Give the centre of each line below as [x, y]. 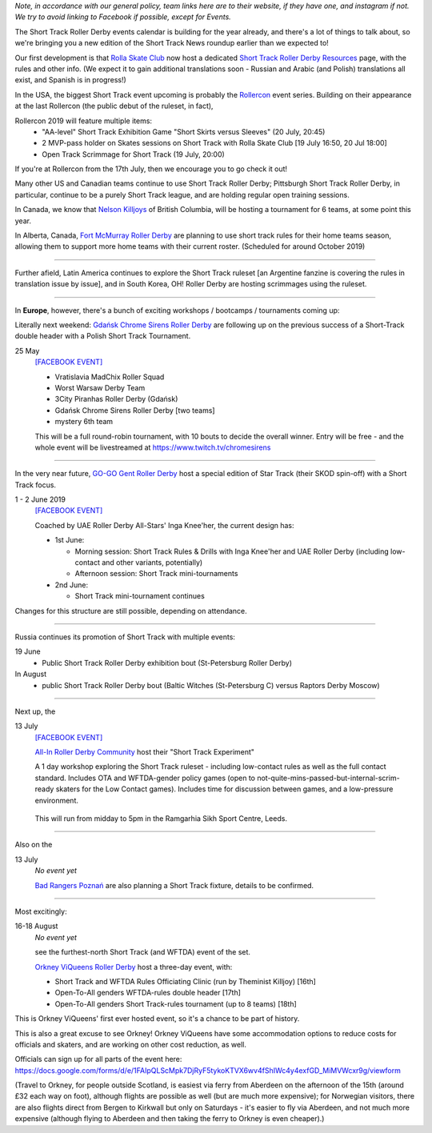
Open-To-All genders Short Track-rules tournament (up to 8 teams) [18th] [176, 1003]
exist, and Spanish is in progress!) [71, 80]
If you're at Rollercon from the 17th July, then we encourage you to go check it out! [151, 169]
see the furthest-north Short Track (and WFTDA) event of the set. [143, 952]
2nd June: [72, 585]
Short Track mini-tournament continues [140, 596]
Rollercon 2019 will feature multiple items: [83, 121]
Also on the [34, 845]
